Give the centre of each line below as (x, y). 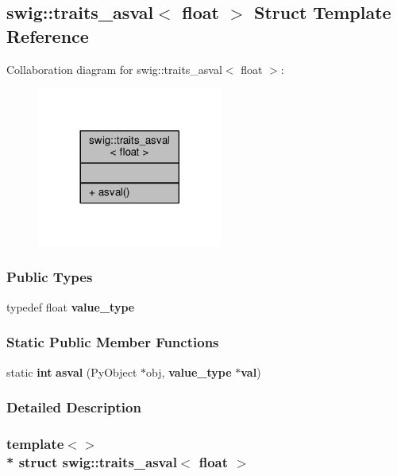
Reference (48, 35)
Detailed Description (74, 407)
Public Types (50, 277)
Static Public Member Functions (113, 342)
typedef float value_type (71, 306)
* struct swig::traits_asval (92, 461)
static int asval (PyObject (72, 372)
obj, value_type (189, 372)
